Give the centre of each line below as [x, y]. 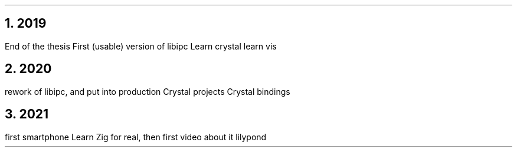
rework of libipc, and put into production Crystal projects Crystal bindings [148, 91]
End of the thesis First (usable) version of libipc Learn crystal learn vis [141, 46]
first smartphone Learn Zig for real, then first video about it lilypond [136, 137]
